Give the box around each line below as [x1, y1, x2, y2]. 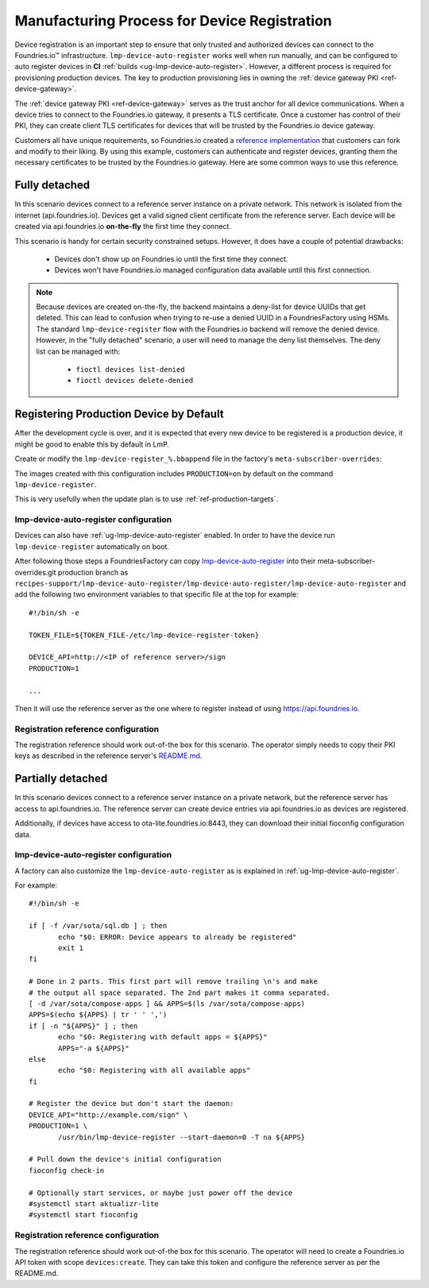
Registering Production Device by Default [14, 408, 224, 421]
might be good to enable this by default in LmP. [14, 439, 170, 449]
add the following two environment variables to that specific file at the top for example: [14, 590, 300, 599]
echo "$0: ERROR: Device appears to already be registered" [58, 932, 297, 942]
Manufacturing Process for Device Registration [14, 12, 333, 29]
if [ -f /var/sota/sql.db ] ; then [29, 922, 168, 930]
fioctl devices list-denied [75, 366, 186, 374]
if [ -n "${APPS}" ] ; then [29, 1021, 138, 1031]
